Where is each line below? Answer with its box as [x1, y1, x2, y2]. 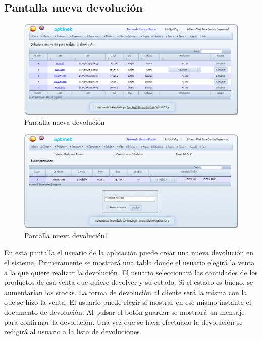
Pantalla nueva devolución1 [24, 230, 109, 240]
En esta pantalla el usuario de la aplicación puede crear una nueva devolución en [4, 247, 253, 258]
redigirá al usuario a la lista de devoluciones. [4, 326, 142, 337]
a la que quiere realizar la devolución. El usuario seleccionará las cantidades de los [4, 267, 258, 277]
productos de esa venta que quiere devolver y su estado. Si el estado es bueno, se [4, 277, 253, 287]
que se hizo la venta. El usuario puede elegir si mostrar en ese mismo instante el [4, 297, 251, 307]
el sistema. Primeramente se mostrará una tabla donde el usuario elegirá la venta [4, 257, 255, 268]
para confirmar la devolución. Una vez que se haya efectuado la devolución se [4, 316, 243, 327]
